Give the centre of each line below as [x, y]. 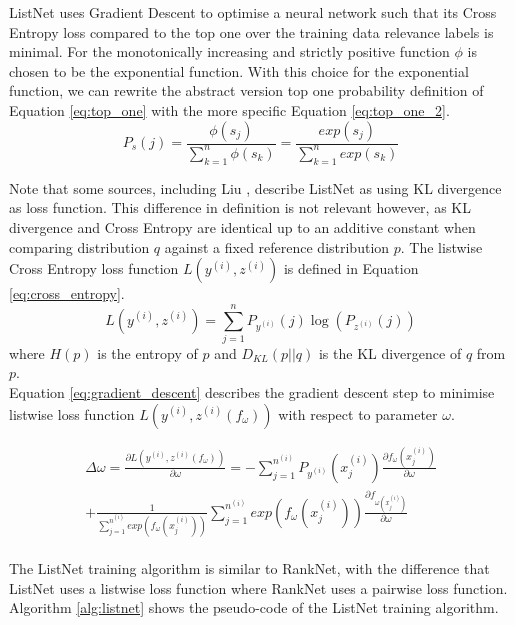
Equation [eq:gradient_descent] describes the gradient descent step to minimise [252, 392]
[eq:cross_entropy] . [67, 293]
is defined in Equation [351, 268]
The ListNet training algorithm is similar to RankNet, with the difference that [249, 568]
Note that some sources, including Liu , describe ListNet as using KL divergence [255, 187]
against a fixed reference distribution [277, 246]
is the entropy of [147, 352]
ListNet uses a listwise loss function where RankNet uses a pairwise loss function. [258, 587]
